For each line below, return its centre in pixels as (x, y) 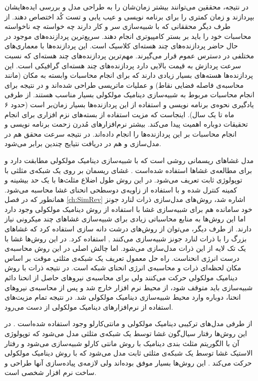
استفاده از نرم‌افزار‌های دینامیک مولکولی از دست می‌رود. (89, 306)
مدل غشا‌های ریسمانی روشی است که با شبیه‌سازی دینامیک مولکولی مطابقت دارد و (129, 160)
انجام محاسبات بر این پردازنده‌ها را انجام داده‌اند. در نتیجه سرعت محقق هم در (121, 133)
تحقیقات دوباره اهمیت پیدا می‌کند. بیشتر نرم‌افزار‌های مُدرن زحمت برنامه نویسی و (126, 124)
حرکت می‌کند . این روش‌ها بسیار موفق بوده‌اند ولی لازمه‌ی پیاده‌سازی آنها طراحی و (128, 362)
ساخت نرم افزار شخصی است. (51, 372)
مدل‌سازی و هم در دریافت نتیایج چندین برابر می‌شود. (83, 143)
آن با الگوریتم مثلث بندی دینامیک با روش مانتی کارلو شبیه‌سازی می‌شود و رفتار (122, 343)
